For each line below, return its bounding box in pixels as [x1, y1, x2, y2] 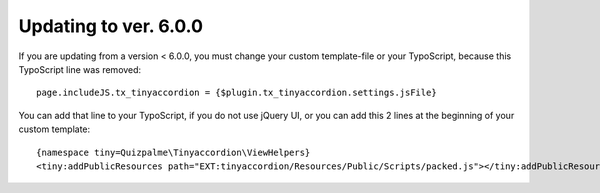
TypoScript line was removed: [18, 63, 142, 75]
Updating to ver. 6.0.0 [18, 15, 204, 37]
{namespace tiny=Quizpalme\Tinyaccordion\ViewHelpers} [36, 146, 311, 158]
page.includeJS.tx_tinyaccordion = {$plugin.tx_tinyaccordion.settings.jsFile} [36, 87, 437, 99]
